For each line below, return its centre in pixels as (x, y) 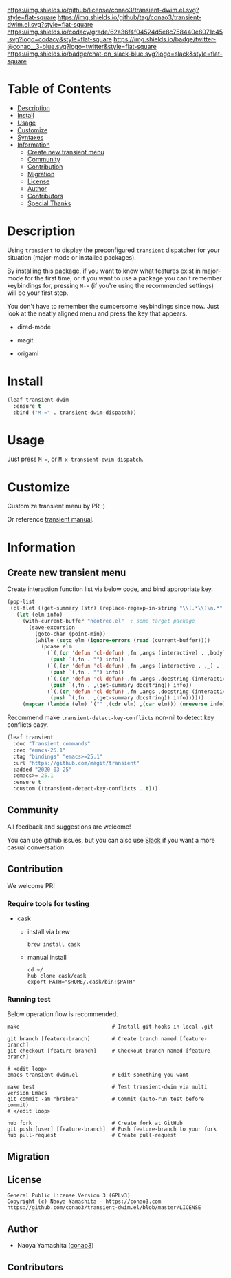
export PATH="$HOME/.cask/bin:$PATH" (81, 982)
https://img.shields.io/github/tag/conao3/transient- (130, 17)
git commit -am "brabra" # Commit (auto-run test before (106, 1099)
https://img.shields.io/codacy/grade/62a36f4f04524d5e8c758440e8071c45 (115, 32)
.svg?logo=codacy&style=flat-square (59, 39)
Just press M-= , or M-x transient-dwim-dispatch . (76, 459)
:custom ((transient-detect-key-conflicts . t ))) (86, 789)
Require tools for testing (48, 903)
